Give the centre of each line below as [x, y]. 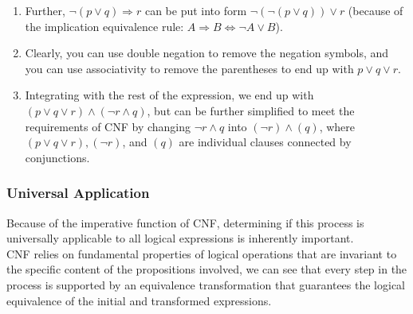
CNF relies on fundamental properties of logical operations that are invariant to [202, 253]
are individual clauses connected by [265, 142]
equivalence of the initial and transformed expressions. [139, 300]
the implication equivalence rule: [104, 26]
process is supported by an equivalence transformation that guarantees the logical [206, 284]
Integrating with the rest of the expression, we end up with [169, 95]
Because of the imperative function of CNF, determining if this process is [185, 222]
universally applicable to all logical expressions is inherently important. [180, 238]
